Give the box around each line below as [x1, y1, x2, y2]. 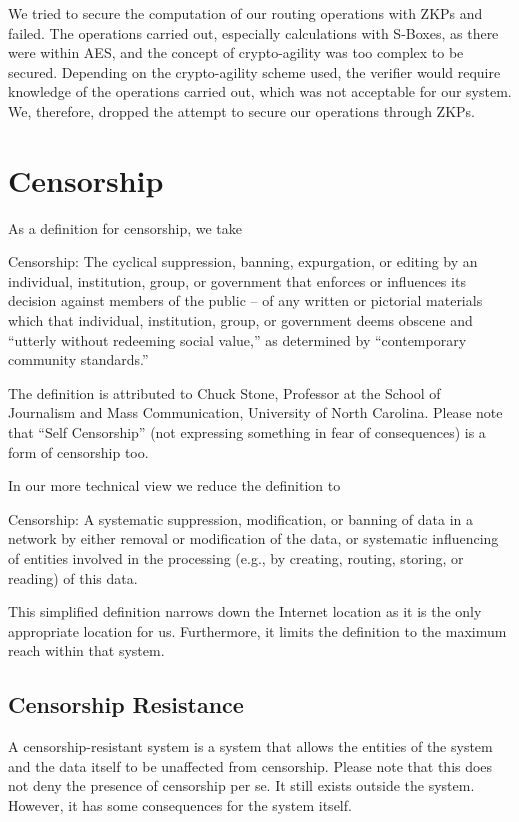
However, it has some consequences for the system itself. [8, 794, 352, 815]
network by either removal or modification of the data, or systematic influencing [8, 528, 499, 549]
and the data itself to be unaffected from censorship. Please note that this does [8, 755, 493, 776]
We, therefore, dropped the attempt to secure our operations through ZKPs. [8, 100, 476, 121]
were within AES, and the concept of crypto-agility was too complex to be [8, 42, 464, 63]
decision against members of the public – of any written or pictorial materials [8, 290, 483, 311]
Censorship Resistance [8, 689, 244, 720]
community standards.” [8, 349, 149, 370]
